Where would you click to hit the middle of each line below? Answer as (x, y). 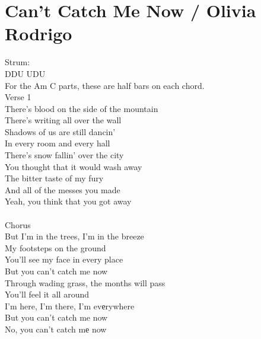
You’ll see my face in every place (64, 259)
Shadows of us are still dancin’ (60, 131)
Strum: (17, 62)
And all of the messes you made (63, 189)
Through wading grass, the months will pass (85, 282)
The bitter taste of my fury (54, 178)
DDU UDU (25, 73)
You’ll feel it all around (47, 294)
